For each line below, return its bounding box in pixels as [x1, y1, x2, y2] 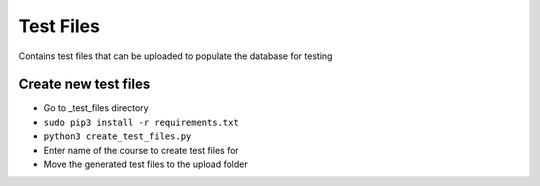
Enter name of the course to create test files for [43, 144, 239, 156]
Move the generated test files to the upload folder [43, 158, 249, 170]
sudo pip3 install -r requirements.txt [43, 116, 239, 128]
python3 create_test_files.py [43, 131, 192, 142]
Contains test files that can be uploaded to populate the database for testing [18, 50, 333, 62]
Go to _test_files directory [43, 102, 149, 114]
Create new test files [18, 76, 151, 93]
